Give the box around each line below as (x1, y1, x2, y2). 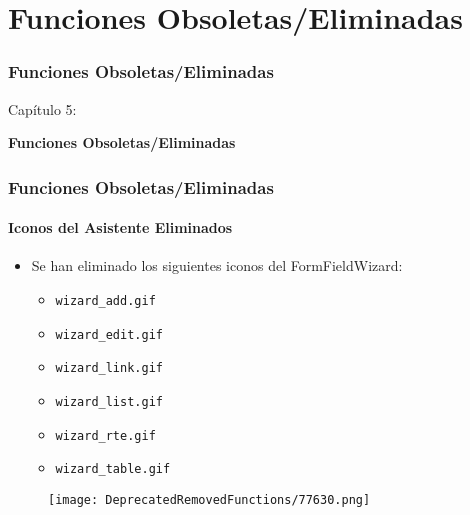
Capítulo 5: (8, 98, 77, 119)
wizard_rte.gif (55, 428, 156, 443)
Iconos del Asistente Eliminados (8, 217, 233, 238)
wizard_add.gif (55, 294, 156, 309)
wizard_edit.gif (55, 327, 163, 342)
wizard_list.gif (55, 394, 163, 409)
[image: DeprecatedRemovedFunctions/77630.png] (48, 492, 371, 507)
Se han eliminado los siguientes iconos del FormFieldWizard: (31, 255, 403, 276)
